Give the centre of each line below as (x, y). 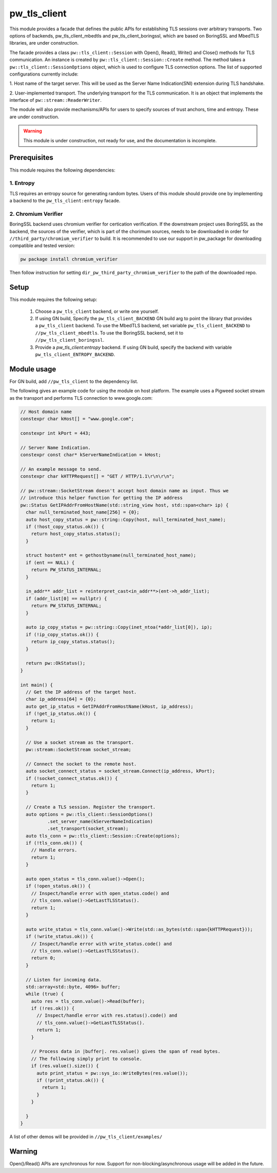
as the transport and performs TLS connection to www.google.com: (81, 398)
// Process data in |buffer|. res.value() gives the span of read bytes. (126, 1051)
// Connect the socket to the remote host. (81, 764)
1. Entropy (22, 183)
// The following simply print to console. (86, 1059)
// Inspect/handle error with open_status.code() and (100, 893)
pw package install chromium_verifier (69, 259)
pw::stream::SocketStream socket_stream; (79, 750)
